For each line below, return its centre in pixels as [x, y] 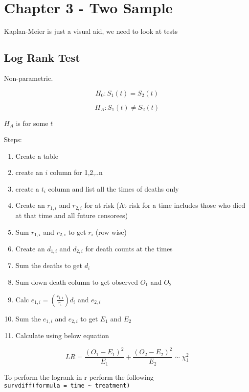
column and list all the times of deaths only [113, 188]
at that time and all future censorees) [72, 215]
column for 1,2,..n [76, 172]
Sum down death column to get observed [77, 282]
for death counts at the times [129, 248]
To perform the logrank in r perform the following [79, 377]
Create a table [37, 156]
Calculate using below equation [62, 335]
